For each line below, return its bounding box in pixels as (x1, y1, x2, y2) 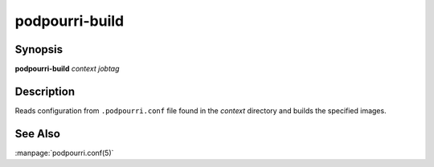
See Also (14, 127, 60, 141)
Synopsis (14, 43, 63, 56)
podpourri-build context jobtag (14, 64, 120, 74)
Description (14, 84, 76, 98)
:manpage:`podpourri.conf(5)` (14, 148, 114, 157)
